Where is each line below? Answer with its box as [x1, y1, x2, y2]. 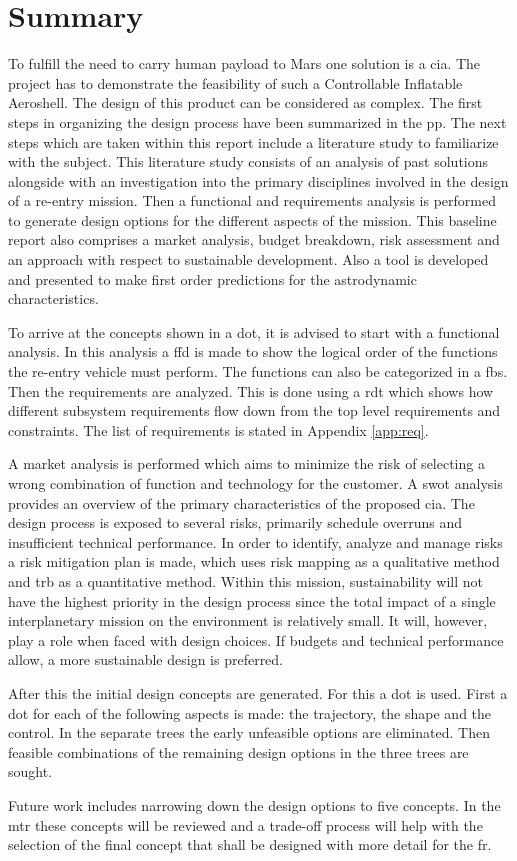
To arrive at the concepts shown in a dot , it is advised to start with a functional [8, 321, 500, 342]
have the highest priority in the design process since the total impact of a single [8, 590, 496, 611]
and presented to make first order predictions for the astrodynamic [8, 268, 417, 289]
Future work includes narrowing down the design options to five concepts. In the [8, 794, 501, 815]
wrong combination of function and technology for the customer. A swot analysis [8, 473, 503, 493]
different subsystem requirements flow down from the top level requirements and [8, 400, 501, 421]
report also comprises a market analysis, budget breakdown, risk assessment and [8, 229, 500, 250]
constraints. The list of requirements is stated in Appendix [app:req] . [8, 419, 429, 440]
